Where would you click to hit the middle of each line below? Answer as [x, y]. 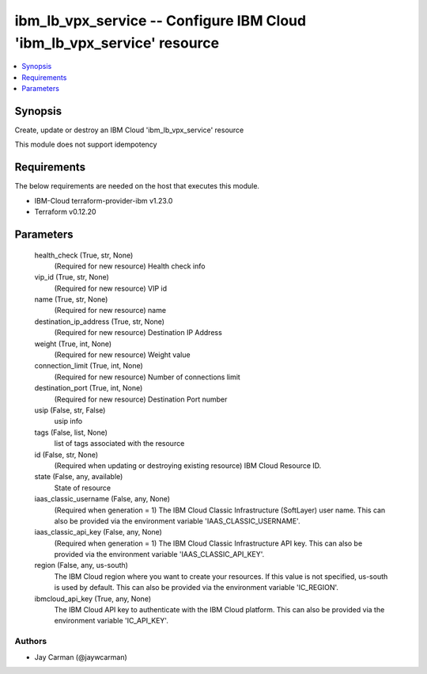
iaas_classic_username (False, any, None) [102, 499]
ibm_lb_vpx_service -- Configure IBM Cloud [161, 21]
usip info [68, 421]
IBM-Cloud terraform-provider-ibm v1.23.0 [104, 200]
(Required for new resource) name [110, 310]
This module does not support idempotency [86, 145]
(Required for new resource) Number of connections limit [147, 377]
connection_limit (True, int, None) [89, 366]
